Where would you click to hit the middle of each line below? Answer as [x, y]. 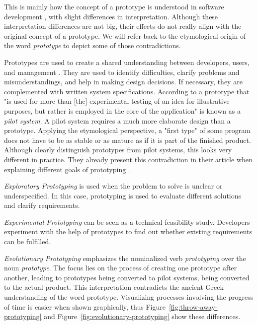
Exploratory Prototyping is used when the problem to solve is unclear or [113, 186]
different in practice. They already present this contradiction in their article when [128, 159]
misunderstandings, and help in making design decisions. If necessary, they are [123, 82]
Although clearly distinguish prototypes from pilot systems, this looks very [118, 150]
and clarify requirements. [42, 205]
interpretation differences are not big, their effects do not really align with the [123, 26]
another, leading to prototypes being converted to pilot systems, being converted [127, 277]
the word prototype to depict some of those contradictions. [92, 45]
